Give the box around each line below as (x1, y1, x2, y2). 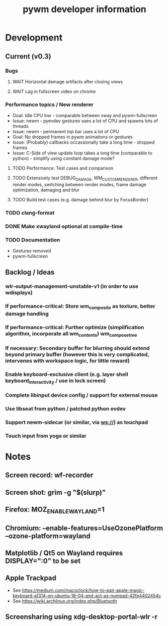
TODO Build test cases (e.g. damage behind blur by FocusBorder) (12, 196, 149, 202)
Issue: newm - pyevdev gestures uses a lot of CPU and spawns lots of (12, 118, 158, 124)
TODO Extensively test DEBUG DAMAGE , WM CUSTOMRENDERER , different (12, 175, 157, 182)
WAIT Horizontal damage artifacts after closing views (12, 78, 123, 84)
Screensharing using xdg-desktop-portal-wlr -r (5, 612, 157, 621)
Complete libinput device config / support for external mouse (5, 391, 158, 398)
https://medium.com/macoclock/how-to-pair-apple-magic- (22, 587, 145, 593)
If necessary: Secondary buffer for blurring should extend (5, 344, 150, 351)
